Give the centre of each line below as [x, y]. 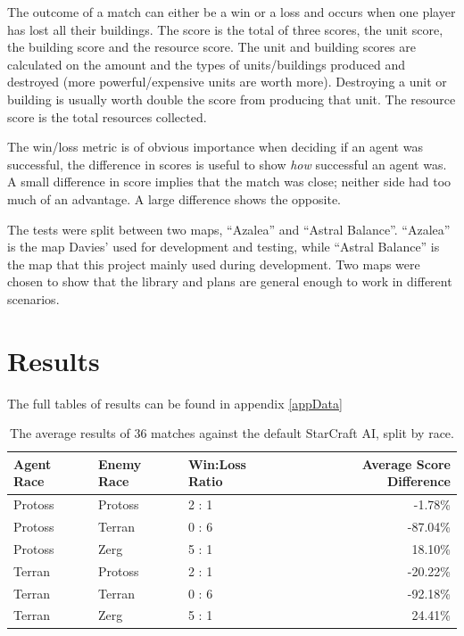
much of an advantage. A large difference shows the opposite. [174, 198]
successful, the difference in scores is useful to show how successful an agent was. [227, 164]
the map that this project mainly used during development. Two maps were [214, 264]
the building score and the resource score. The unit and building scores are [211, 47]
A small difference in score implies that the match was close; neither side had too [229, 182]
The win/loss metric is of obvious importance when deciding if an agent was [215, 147]
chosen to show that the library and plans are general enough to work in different [230, 281]
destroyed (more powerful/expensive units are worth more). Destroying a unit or [227, 82]
